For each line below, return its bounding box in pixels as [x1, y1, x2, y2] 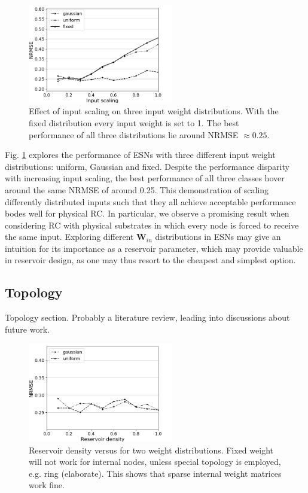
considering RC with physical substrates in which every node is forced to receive [5, 218, 299, 231]
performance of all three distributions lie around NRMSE [29, 128, 239, 141]
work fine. [29, 479, 65, 491]
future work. [5, 322, 50, 335]
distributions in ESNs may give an [155, 230, 281, 243]
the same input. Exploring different [5, 230, 134, 243]
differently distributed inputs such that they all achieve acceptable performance [5, 195, 296, 208]
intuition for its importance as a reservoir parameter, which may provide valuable [5, 242, 303, 254]
